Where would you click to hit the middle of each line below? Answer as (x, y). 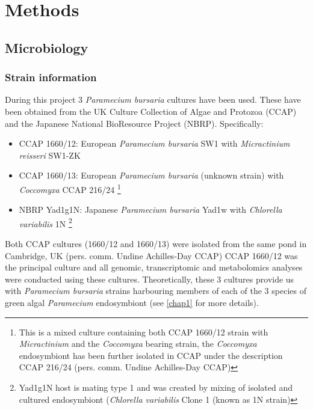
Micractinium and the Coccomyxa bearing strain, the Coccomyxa (138, 344)
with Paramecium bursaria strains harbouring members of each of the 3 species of (156, 291)
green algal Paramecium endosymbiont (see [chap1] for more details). (132, 302)
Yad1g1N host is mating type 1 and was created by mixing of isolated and (156, 387)
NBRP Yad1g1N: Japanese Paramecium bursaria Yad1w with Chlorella (150, 210)
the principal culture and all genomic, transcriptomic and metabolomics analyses (154, 267)
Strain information (51, 77)
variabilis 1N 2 (45, 222)
